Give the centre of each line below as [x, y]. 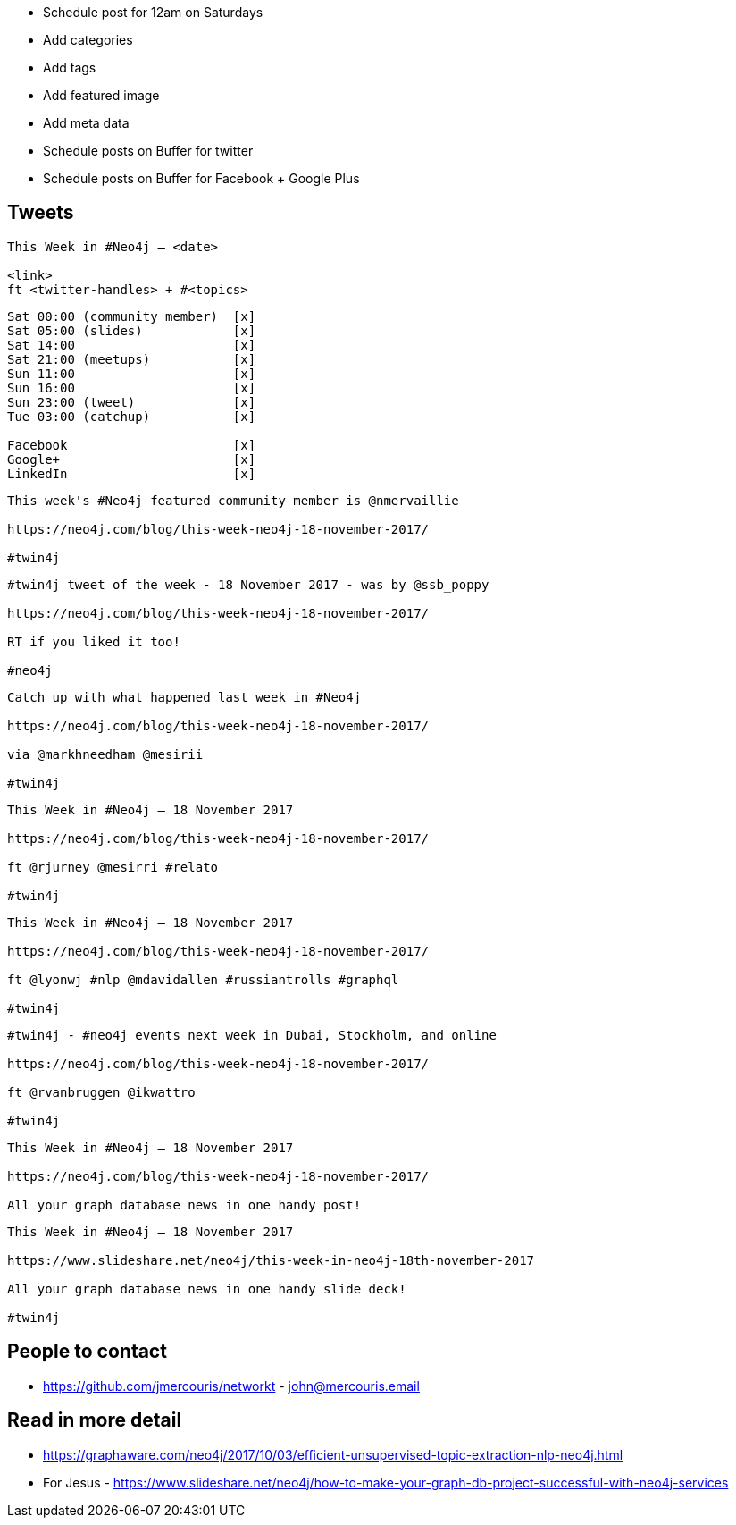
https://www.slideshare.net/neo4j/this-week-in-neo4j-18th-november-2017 [271, 1260]
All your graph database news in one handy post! [184, 1205]
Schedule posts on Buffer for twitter [148, 151]
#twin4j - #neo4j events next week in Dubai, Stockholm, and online [252, 1035]
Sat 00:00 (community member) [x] [132, 316]
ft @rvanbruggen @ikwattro [101, 1092]
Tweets [41, 213]
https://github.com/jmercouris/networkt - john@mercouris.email [231, 1386]
